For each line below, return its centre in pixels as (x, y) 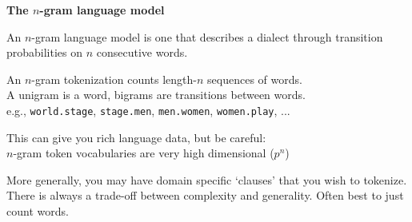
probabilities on (45, 52)
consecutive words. (142, 52)
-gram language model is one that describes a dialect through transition (207, 36)
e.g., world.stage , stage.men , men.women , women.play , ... (148, 110)
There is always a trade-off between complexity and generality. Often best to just (205, 195)
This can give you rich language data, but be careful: (136, 137)
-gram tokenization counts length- (114, 79)
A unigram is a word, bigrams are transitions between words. (156, 95)
